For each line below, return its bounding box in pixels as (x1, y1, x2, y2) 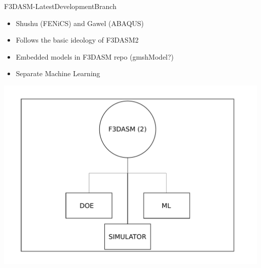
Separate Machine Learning (16, 68, 100, 79)
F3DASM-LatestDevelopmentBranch (4, 1, 116, 11)
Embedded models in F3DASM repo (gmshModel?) (16, 51, 174, 62)
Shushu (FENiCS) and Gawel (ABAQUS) (16, 18, 144, 28)
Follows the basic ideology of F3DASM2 (16, 35, 139, 45)
